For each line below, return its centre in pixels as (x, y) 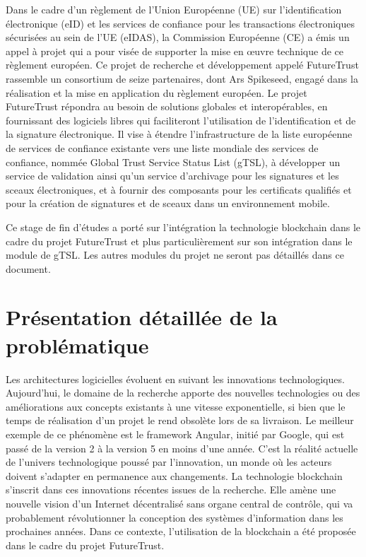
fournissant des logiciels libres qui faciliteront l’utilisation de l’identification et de (181, 120)
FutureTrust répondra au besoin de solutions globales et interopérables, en (167, 106)
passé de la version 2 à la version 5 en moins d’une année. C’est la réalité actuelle (182, 448)
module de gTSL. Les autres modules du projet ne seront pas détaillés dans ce (175, 255)
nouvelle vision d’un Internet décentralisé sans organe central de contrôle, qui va (179, 503)
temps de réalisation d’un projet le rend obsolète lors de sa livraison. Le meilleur (180, 420)
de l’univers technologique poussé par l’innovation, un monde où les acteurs (169, 462)
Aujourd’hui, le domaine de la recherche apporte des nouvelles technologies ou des (183, 393)
